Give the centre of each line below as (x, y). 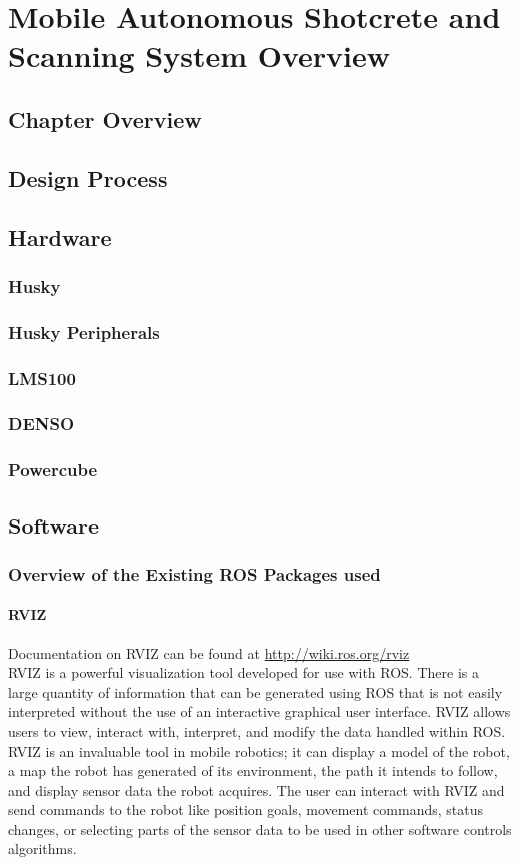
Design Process (88, 177)
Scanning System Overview (199, 55)
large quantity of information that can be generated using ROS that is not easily (255, 691)
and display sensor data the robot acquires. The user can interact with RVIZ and (256, 789)
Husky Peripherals (84, 331)
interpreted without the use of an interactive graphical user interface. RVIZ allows (259, 711)
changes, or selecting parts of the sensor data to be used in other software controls (260, 828)
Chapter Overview (105, 118)
